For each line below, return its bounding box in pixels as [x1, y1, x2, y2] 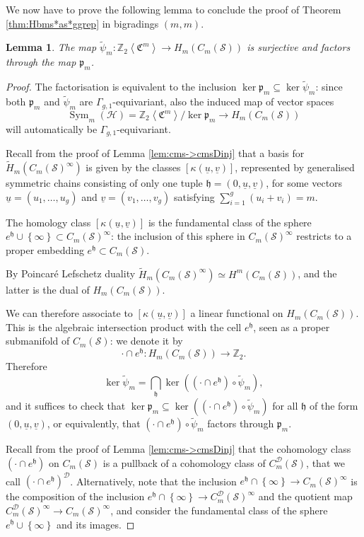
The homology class [6, 214, 91, 229]
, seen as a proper [253, 319, 330, 334]
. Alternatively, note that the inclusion [70, 473, 237, 488]
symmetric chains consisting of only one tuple [6, 175, 203, 190]
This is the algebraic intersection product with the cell [6, 319, 242, 334]
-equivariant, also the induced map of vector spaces [112, 94, 334, 109]
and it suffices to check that [6, 398, 126, 413]
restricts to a [296, 229, 352, 243]
